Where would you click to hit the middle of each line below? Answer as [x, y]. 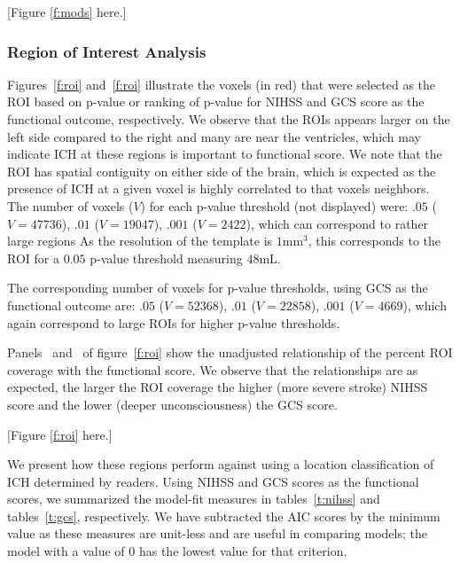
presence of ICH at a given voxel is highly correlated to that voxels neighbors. [218, 188]
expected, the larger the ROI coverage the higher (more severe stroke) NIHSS [218, 387]
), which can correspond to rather [337, 223]
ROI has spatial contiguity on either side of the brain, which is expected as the [222, 171]
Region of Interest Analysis [107, 51]
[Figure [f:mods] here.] [67, 12]
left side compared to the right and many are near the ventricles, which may [214, 136]
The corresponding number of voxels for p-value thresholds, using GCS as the [218, 288]
